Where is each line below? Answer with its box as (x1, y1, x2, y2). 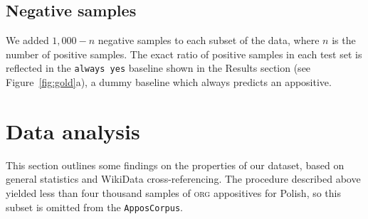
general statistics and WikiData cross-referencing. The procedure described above (6, 171, 361, 186)
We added (6, 33, 49, 48)
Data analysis (6, 116, 140, 145)
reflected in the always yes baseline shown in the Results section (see (6, 60, 311, 75)
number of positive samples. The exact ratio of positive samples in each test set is (6, 46, 362, 61)
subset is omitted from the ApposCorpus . (6, 199, 183, 214)
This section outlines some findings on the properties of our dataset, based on (6, 157, 345, 172)
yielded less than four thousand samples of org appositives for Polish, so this (6, 185, 342, 200)
